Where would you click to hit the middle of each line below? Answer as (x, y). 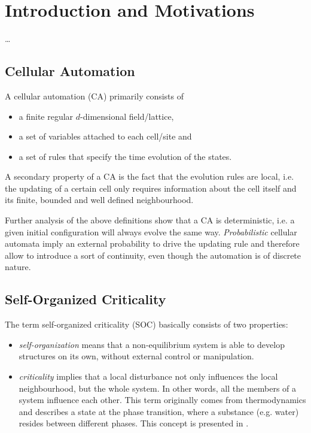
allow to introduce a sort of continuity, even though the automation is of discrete (153, 255)
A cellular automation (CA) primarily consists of (94, 96)
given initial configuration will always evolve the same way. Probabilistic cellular (151, 231)
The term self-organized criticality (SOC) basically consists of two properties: (147, 324)
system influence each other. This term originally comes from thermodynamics (162, 400)
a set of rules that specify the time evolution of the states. (125, 156)
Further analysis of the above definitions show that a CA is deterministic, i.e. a (150, 220)
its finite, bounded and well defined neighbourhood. (99, 200)
